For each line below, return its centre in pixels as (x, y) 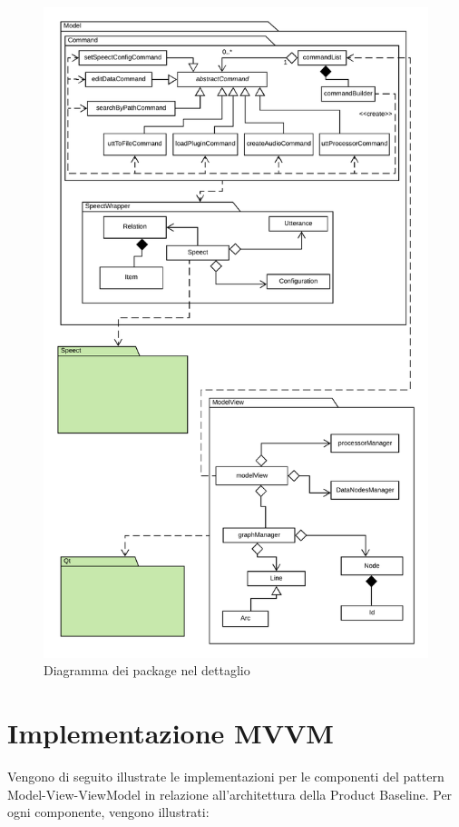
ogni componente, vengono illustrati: (108, 812)
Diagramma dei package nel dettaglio (147, 670)
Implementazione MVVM (171, 733)
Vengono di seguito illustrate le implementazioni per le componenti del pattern (226, 777)
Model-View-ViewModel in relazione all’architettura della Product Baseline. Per (230, 794)
